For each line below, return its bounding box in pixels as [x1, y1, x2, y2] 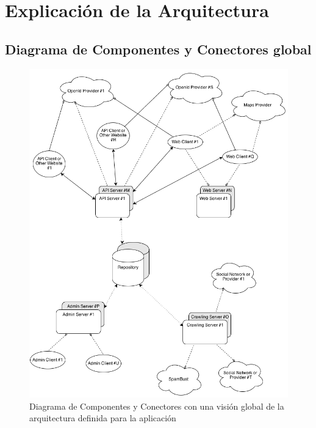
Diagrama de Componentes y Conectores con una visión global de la [29, 399, 284, 412]
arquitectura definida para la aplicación [29, 411, 176, 424]
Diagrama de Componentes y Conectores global [5, 39, 312, 58]
